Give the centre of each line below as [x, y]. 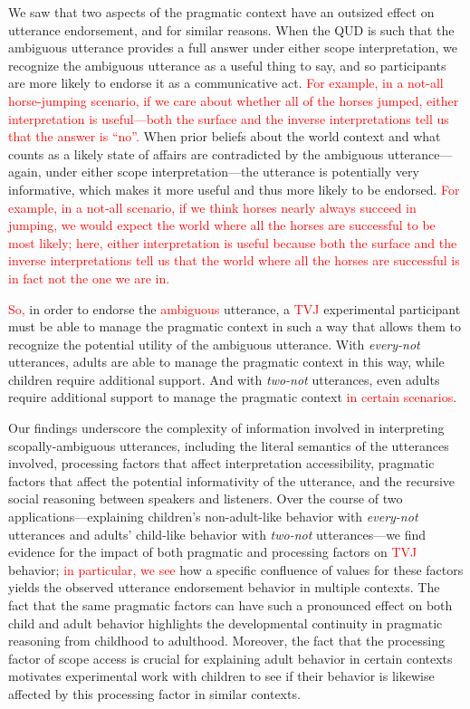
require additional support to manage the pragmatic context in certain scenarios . [233, 397]
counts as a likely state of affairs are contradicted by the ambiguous [196, 153]
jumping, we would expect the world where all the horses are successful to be [222, 225]
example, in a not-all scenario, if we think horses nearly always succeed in [212, 207]
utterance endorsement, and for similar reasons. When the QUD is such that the [231, 29]
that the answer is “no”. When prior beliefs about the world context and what [225, 136]
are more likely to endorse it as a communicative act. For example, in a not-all [226, 83]
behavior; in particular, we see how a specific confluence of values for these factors [236, 569]
